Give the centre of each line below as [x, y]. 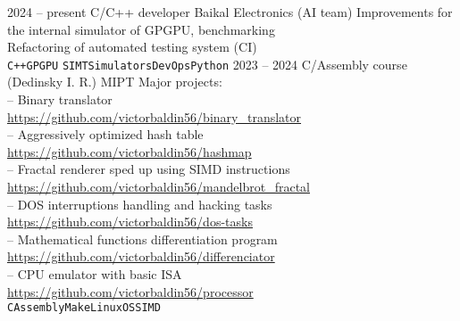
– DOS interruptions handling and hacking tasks [140, 204]
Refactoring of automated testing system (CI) [132, 47]
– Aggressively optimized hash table [105, 134]
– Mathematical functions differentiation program [142, 239]
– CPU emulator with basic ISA [95, 273]
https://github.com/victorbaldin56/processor [130, 291]
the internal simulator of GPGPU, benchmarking [141, 29]
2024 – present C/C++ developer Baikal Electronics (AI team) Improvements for [230, 12]
